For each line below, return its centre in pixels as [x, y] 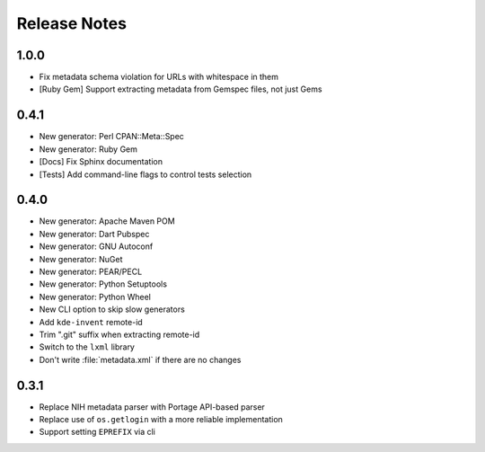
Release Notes [72, 23]
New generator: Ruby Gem [88, 149]
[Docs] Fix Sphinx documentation [101, 162]
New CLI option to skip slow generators [112, 309]
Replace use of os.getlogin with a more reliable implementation [161, 420]
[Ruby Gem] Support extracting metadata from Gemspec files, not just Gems [181, 89]
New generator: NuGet [81, 259]
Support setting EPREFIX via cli [97, 432]
